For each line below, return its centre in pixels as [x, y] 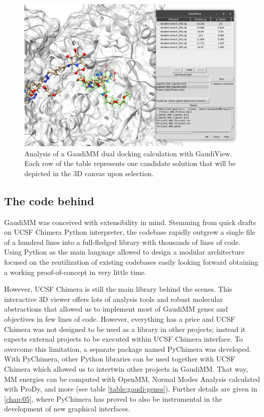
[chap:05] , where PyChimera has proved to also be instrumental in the [113, 398]
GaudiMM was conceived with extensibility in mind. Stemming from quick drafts [130, 222]
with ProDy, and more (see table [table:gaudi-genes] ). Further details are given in [131, 389]
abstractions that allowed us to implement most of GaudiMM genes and [116, 309]
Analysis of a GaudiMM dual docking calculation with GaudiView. [128, 153]
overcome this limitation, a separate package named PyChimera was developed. [128, 349]
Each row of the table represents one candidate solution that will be [130, 163]
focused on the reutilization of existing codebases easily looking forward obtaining [131, 262]
